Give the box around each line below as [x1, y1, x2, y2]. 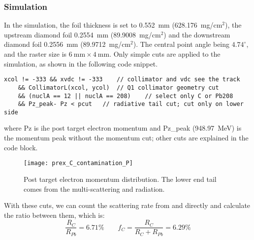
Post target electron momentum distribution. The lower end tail [24, 173, 217, 184]
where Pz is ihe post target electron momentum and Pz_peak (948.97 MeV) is [4, 123, 242, 133]
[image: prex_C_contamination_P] [24, 160, 133, 167]
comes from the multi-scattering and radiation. [24, 183, 165, 194]
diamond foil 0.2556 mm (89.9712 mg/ [4, 39, 122, 49]
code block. [4, 142, 38, 152]
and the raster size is [4, 49, 67, 59]
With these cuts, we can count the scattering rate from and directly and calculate [4, 200, 251, 210]
